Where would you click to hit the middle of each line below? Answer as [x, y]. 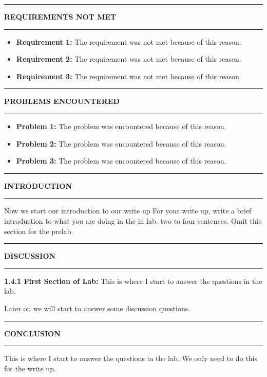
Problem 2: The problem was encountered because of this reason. [121, 143]
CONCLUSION [32, 333]
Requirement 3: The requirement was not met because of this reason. [129, 76]
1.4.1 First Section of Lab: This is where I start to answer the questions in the [133, 281]
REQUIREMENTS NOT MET [60, 16]
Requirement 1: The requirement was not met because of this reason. [129, 41]
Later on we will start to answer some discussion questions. [97, 308]
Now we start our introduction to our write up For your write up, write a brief [128, 211]
